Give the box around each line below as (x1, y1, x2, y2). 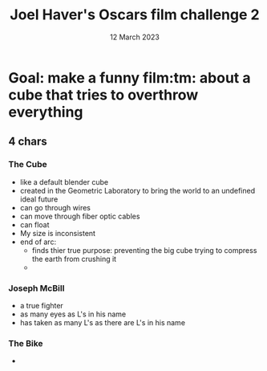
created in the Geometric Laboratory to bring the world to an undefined (19, 185, 256, 195)
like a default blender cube (19, 177, 109, 186)
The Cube (8, 159, 48, 170)
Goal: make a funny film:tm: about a (8, 68, 251, 87)
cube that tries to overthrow (8, 86, 199, 104)
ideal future (19, 194, 59, 204)
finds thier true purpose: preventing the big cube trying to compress (31, 245, 257, 255)
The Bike (8, 337, 43, 349)
